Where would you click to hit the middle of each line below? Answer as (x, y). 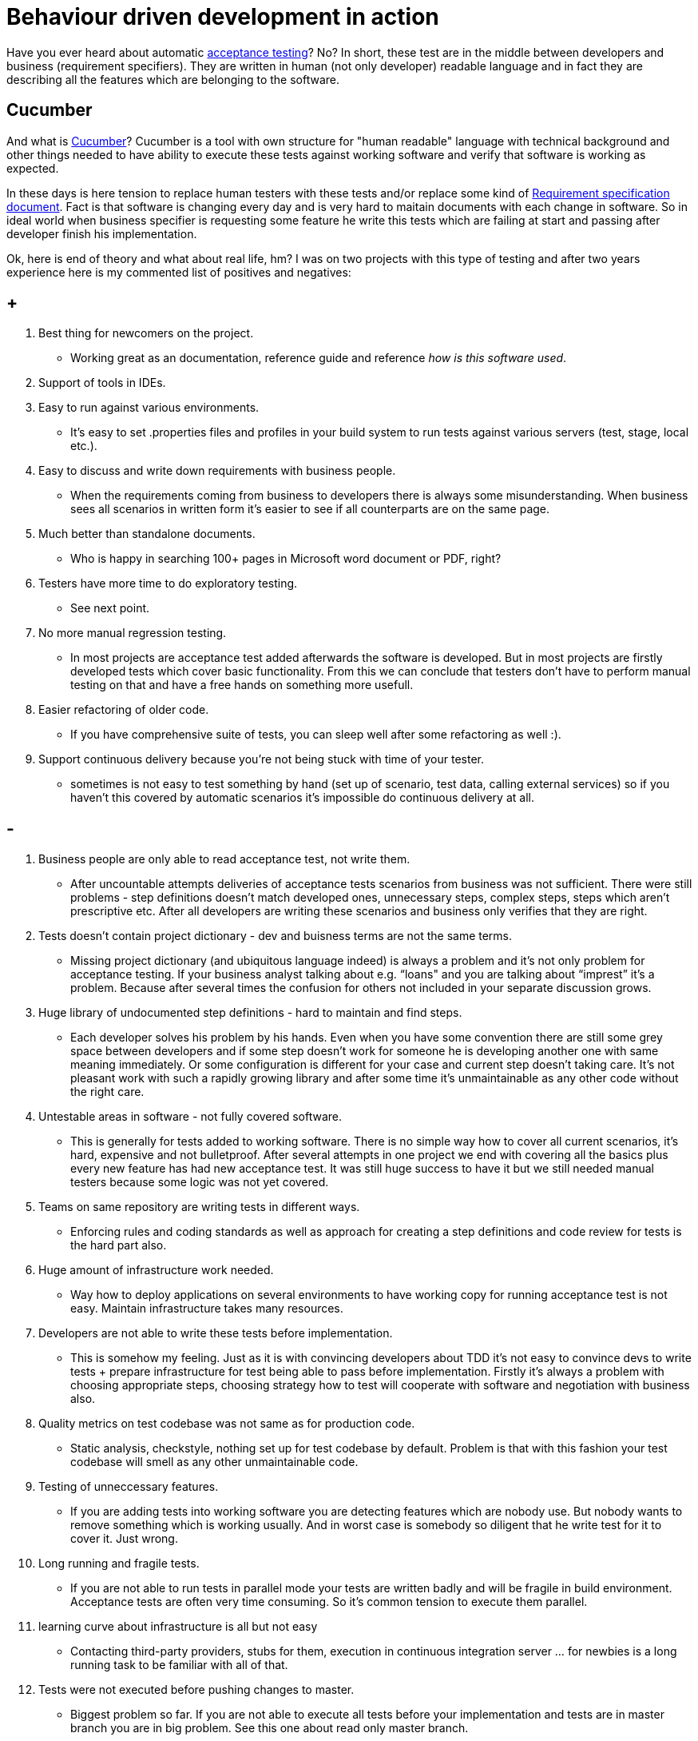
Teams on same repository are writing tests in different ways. (199, 1207)
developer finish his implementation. (102, 233)
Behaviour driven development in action (223, 17)
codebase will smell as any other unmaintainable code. (214, 1462)
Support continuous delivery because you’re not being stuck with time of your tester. (261, 759)
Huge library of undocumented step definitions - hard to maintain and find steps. (250, 1013)
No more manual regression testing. (133, 633)
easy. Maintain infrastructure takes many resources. (207, 1309)
